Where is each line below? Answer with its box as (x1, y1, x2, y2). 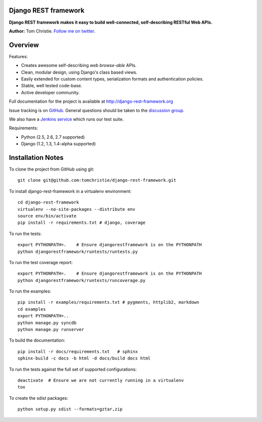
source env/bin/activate (17, 213, 77, 219)
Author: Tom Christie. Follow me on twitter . (9, 28, 96, 34)
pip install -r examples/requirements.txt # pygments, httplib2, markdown (17, 299, 199, 305)
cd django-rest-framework (17, 200, 80, 205)
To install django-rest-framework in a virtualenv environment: (9, 188, 132, 194)
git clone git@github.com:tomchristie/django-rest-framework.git (17, 177, 177, 183)
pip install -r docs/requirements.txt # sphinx (17, 349, 138, 354)
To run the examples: (9, 288, 51, 294)
